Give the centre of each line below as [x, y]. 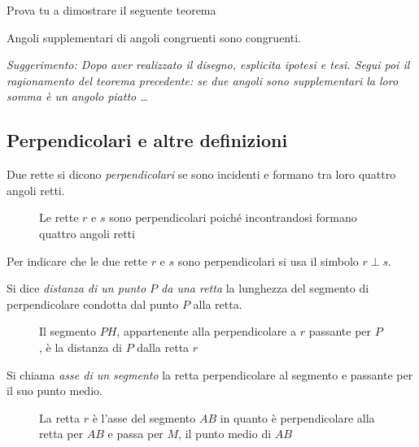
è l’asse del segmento [144, 417]
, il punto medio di [225, 434]
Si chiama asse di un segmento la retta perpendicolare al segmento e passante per [210, 374]
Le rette [59, 217]
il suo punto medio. [55, 391]
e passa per [135, 434]
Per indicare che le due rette [77, 260]
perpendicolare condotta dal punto [93, 304]
